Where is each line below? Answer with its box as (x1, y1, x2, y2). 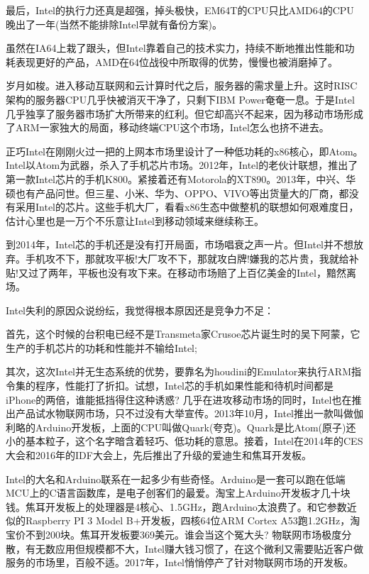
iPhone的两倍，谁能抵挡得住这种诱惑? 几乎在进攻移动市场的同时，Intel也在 (6, 392, 352, 407)
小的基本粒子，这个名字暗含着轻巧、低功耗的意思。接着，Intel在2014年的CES (6, 434, 363, 448)
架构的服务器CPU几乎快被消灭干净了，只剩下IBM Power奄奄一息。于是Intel (6, 92, 355, 106)
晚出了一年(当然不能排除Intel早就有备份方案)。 (6, 16, 222, 31)
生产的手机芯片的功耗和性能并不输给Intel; (6, 340, 197, 355)
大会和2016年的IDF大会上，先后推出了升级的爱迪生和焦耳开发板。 (6, 448, 312, 463)
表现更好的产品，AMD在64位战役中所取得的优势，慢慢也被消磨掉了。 (15, 54, 338, 69)
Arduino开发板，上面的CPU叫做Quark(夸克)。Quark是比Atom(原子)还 (35, 419, 356, 434)
